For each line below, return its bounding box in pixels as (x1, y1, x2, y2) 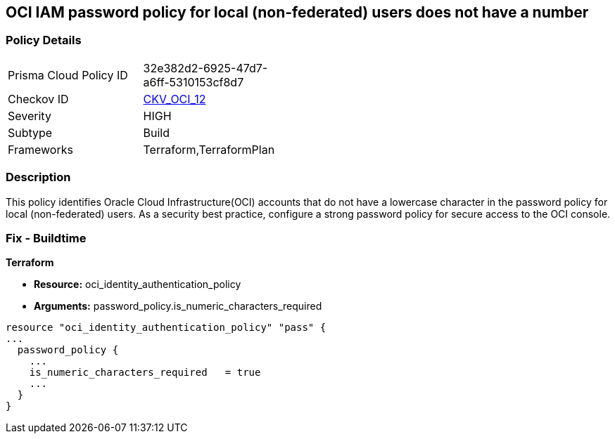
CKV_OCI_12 (143, 91, 206, 106)
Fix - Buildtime (6, 230, 87, 245)
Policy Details (6, 33, 82, 48)
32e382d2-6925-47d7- (143, 60, 268, 75)
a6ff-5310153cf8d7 (143, 74, 244, 89)
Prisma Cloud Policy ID (8, 67, 128, 82)
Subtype (8, 125, 53, 140)
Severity (8, 108, 51, 123)
